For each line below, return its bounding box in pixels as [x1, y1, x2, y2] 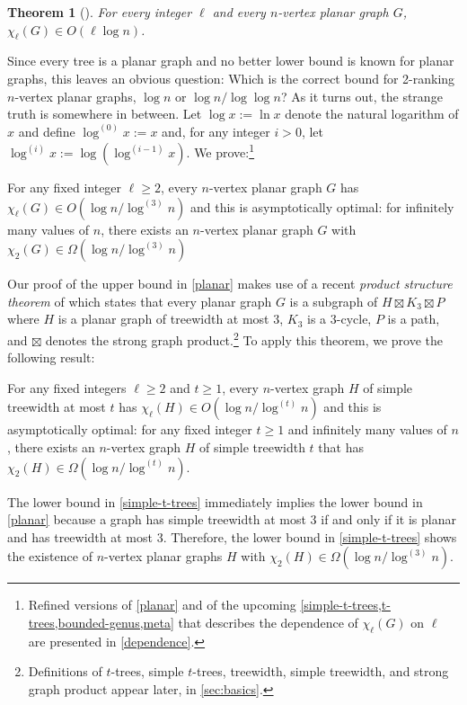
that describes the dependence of [178, 612, 358, 631]
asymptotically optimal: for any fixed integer [7, 420, 252, 439]
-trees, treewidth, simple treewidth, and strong [192, 662, 449, 681]
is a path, [387, 309, 440, 328]
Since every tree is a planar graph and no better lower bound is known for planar [7, 51, 454, 70]
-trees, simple [110, 662, 184, 681]
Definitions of [28, 662, 102, 681]
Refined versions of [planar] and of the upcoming [28, 595, 296, 614]
